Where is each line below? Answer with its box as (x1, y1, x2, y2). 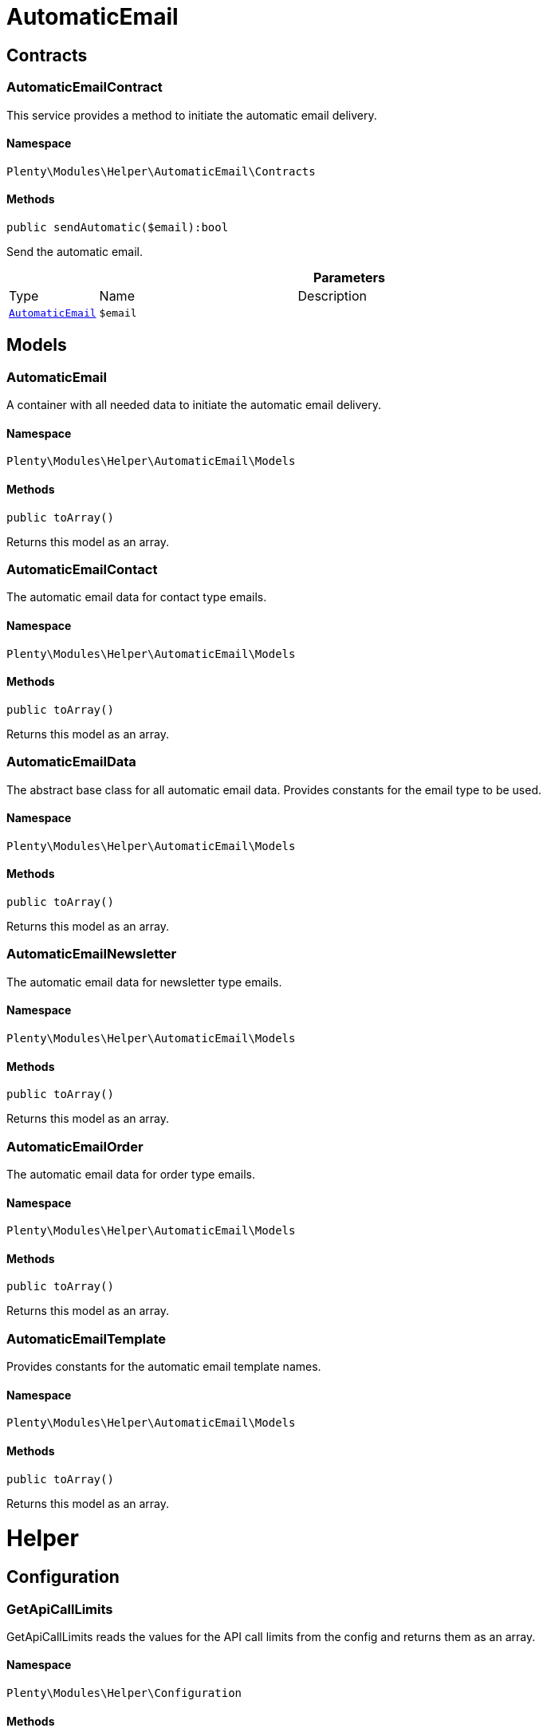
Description (297, 287, 367, 304)
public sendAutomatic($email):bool (6, 220, 229, 234)
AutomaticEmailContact (6, 561, 158, 578)
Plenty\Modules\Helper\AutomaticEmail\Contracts (6, 164, 316, 178)
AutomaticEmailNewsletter (6, 946, 177, 962)
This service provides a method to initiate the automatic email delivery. (6, 108, 377, 122)
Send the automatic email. (6, 244, 143, 258)
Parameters (313, 269, 385, 285)
